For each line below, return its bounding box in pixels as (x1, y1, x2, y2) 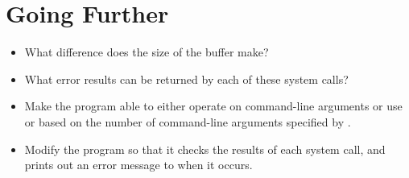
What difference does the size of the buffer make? (24, 43, 269, 60)
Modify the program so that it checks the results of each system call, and (24, 140, 386, 157)
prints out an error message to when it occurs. (24, 156, 253, 173)
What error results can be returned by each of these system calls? (24, 70, 349, 87)
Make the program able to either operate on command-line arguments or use (24, 97, 403, 114)
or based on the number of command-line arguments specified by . (24, 113, 351, 130)
